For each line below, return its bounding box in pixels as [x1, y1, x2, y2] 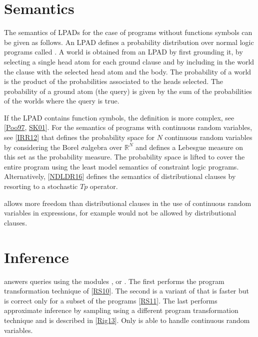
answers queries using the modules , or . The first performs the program [4, 275, 224, 286]
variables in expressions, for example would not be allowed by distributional [4, 207, 236, 218]
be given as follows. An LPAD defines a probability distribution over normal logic [4, 36, 254, 47]
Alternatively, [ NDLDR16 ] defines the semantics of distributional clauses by [4, 171, 236, 181]
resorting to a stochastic [4, 181, 78, 191]
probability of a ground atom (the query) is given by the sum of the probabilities [4, 85, 252, 96]
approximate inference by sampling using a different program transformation [4, 305, 238, 315]
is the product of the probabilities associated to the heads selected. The [4, 76, 223, 86]
